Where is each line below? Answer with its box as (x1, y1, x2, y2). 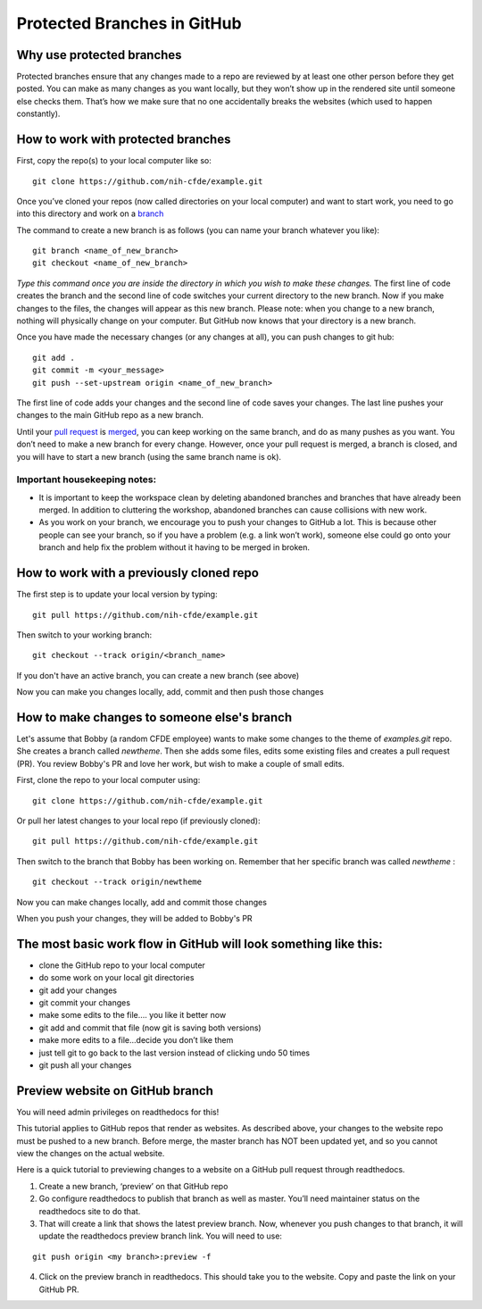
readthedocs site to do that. (38, 1205, 141, 1216)
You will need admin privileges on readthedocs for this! (16, 1106, 220, 1117)
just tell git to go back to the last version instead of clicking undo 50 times (38, 1047, 311, 1058)
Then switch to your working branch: (16, 629, 153, 640)
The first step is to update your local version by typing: (16, 589, 218, 600)
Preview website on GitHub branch (16, 1083, 214, 1098)
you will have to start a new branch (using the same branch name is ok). (16, 451, 281, 462)
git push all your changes (38, 1059, 132, 1071)
